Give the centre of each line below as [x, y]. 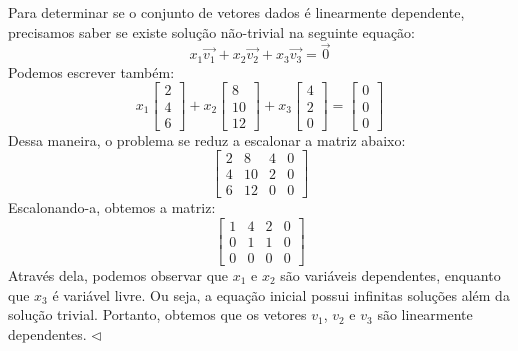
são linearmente [425, 314]
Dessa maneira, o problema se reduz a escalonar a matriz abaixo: [207, 139]
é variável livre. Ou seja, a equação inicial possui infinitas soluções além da [281, 294]
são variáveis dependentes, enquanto [390, 274]
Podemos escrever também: [91, 71]
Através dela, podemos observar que [118, 274]
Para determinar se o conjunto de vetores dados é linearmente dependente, [236, 12]
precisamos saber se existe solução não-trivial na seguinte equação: [211, 31]
